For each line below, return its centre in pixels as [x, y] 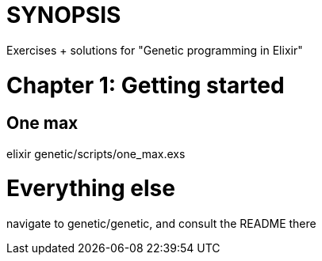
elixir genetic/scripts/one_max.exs [96, 153]
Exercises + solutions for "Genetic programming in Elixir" [155, 50]
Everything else [91, 189]
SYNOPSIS [64, 15]
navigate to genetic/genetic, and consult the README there [161, 224]
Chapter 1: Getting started [146, 85]
